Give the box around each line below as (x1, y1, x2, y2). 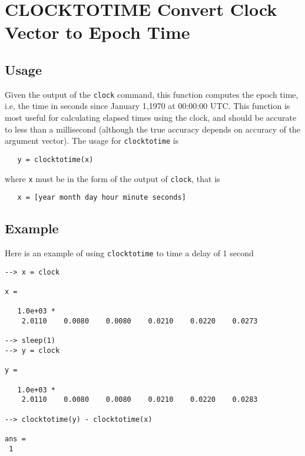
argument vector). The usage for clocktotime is (5, 134, 179, 147)
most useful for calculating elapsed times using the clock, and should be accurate (5, 111, 297, 124)
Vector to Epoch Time (5, 20, 190, 44)
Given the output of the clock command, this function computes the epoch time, (5, 88, 299, 100)
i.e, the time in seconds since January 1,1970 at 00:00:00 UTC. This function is (5, 100, 290, 112)
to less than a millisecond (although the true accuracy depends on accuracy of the (5, 123, 301, 135)
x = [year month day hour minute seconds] (17, 193, 186, 202)
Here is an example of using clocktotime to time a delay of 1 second (5, 247, 254, 259)
